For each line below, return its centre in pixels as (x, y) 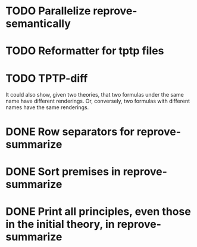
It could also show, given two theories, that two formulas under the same (95, 95)
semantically (38, 24)
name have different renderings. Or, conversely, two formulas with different (98, 101)
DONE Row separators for (70, 132)
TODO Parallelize (48, 11)
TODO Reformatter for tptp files (85, 51)
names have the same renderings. (47, 107)
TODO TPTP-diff (47, 78)
